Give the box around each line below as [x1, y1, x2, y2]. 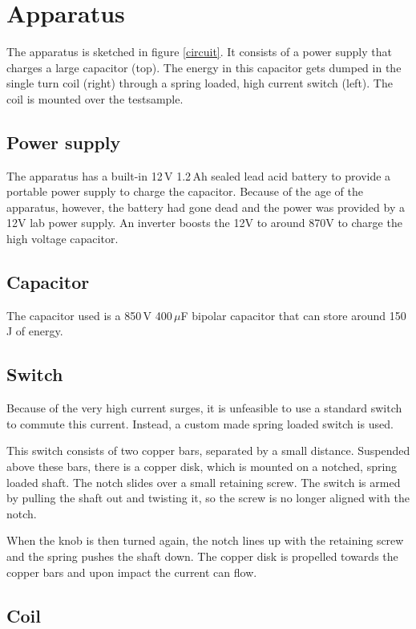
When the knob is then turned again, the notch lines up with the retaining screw [6, 532, 404, 549]
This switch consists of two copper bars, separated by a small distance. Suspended [6, 442, 410, 459]
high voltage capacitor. [6, 230, 119, 247]
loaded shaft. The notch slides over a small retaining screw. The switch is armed [6, 473, 401, 490]
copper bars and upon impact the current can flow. [6, 563, 257, 580]
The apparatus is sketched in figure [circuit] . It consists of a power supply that [6, 43, 392, 60]
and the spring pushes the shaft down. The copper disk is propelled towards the [6, 548, 398, 565]
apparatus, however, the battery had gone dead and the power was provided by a [6, 198, 405, 215]
